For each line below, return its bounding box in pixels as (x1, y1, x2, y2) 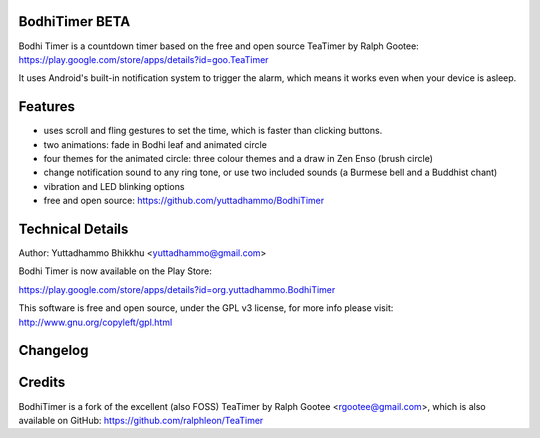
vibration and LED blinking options (43, 180, 185, 192)
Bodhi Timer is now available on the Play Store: (18, 265, 212, 277)
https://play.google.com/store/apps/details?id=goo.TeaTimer (18, 53, 269, 65)
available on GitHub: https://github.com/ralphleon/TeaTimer (18, 414, 264, 426)
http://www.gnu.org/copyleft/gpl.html (18, 316, 173, 328)
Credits (18, 374, 66, 391)
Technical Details (18, 220, 129, 237)
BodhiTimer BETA (18, 13, 131, 30)
